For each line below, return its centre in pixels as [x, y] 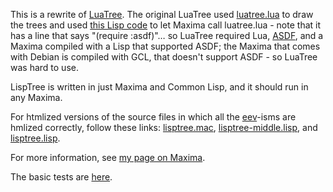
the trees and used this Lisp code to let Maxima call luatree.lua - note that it [166, 25]
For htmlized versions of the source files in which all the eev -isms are [153, 117]
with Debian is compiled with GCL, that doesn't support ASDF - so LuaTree [164, 57]
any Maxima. [36, 97]
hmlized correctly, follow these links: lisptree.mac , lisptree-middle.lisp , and [164, 127]
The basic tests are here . [61, 177]
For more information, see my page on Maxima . [108, 157]
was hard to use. [44, 67]
